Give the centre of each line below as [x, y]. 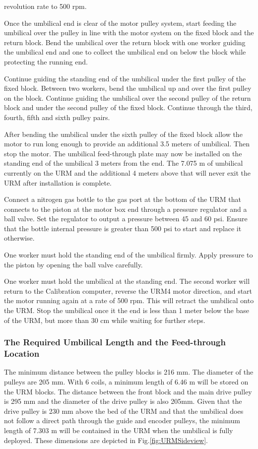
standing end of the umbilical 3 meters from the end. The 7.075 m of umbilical [124, 163]
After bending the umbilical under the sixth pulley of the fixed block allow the [123, 134]
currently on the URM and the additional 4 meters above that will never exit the [128, 172]
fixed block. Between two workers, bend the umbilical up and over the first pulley [128, 88]
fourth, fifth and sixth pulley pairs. [57, 117]
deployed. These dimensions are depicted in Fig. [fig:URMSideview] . [106, 440]
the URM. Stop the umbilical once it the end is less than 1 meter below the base [127, 310]
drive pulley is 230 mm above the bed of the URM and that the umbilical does [124, 411]
